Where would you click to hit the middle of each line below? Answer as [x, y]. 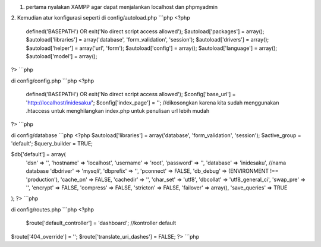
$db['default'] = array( [38, 154]
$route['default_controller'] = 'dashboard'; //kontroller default [101, 223]
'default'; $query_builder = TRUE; [52, 144]
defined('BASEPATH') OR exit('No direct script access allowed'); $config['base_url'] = [131, 94]
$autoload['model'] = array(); [62, 56]
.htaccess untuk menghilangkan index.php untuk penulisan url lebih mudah [118, 110]
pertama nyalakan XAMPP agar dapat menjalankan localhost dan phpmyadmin [122, 7]
